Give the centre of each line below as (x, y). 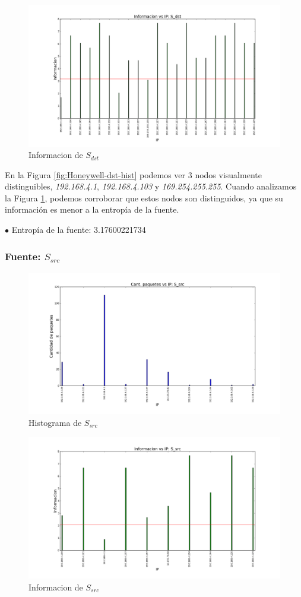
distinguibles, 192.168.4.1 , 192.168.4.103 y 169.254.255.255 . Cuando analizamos (151, 186)
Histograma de (55, 422)
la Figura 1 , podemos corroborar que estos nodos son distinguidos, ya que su (144, 198)
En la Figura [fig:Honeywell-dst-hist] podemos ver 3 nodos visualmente (133, 174)
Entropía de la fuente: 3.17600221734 (79, 230)
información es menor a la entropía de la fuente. (92, 209)
